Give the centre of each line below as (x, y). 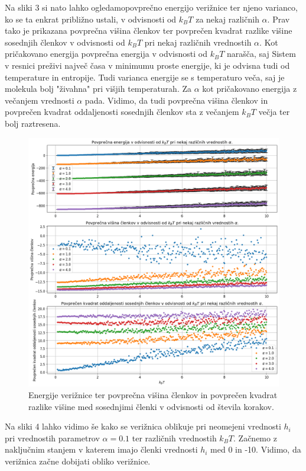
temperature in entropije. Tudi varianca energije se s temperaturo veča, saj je (145, 77)
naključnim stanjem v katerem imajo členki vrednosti (101, 449)
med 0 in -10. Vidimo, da (256, 449)
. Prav (279, 19)
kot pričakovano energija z (250, 89)
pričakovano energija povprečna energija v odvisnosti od (106, 54)
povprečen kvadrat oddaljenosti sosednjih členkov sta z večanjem (122, 112)
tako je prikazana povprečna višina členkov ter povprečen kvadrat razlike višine (149, 31)
